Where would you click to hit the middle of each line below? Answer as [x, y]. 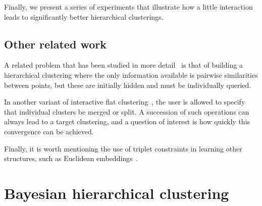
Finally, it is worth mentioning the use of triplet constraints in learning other [123, 148]
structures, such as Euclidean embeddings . [71, 158]
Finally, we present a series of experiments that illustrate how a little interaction [128, 7]
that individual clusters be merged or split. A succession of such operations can [127, 111]
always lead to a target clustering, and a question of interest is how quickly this [127, 121]
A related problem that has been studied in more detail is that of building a [123, 65]
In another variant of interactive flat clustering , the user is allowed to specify [125, 102]
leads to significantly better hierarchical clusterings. [84, 16]
